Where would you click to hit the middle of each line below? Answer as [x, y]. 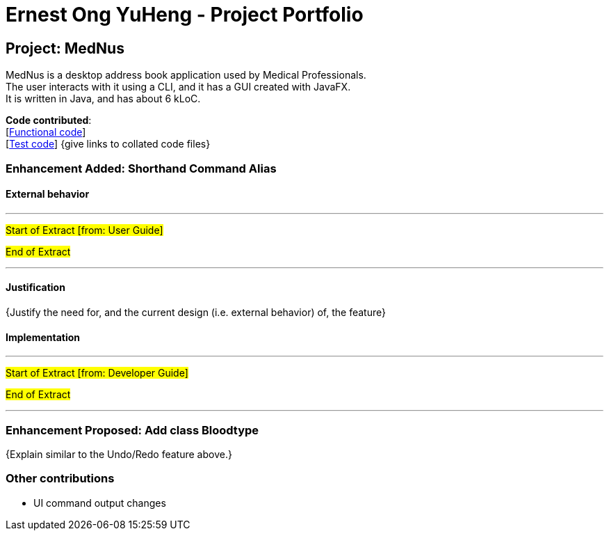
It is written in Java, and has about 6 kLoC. [103, 99]
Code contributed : [49, 120]
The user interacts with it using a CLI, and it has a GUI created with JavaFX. [178, 87]
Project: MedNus [65, 48]
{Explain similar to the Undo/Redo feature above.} [119, 454]
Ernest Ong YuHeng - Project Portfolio [185, 15]
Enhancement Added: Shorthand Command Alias [141, 168]
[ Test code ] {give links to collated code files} [108, 144]
